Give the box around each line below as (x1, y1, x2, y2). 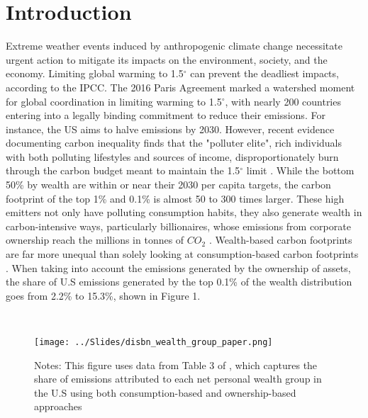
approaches (34, 399, 82, 414)
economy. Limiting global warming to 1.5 (6, 66, 184, 81)
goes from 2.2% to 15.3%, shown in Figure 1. (6, 288, 201, 303)
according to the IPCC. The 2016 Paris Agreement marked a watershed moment (6, 79, 355, 94)
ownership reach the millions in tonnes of (6, 232, 184, 247)
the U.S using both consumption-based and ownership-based (34, 385, 296, 400)
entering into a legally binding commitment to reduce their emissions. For (6, 108, 325, 123)
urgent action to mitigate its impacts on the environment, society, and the (6, 52, 328, 67)
